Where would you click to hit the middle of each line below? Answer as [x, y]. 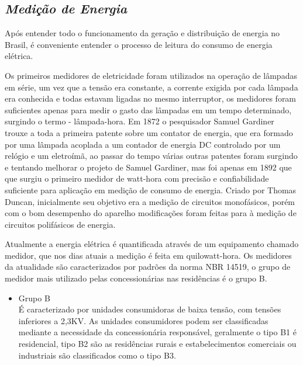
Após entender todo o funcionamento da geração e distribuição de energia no [142, 33]
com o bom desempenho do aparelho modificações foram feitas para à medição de [151, 213]
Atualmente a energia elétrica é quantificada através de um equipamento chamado [152, 244]
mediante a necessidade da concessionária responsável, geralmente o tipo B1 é [157, 332]
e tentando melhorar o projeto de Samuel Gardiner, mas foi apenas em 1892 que [148, 167]
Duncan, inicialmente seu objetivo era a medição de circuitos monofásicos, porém [150, 201]
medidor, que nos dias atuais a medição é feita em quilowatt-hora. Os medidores [148, 255]
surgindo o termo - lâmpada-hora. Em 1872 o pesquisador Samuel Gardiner [140, 121]
